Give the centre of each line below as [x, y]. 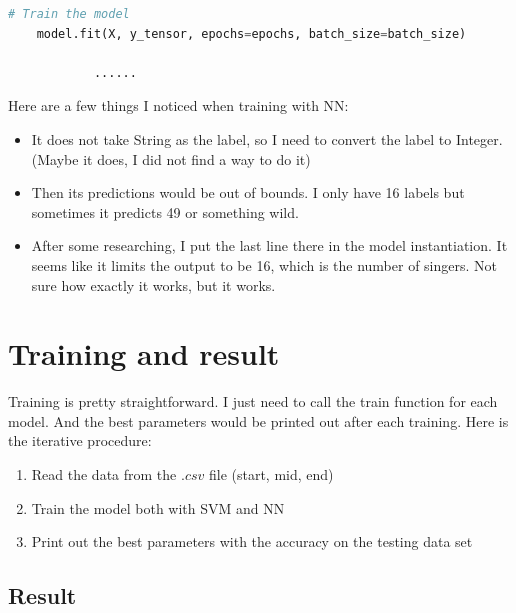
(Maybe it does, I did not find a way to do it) [171, 158]
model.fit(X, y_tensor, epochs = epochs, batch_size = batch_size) [251, 33]
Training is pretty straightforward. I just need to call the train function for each [253, 401]
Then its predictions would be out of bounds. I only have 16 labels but [248, 192]
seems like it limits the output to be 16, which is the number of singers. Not [264, 264]
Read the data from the [104, 474]
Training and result [144, 353]
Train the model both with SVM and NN [158, 507]
